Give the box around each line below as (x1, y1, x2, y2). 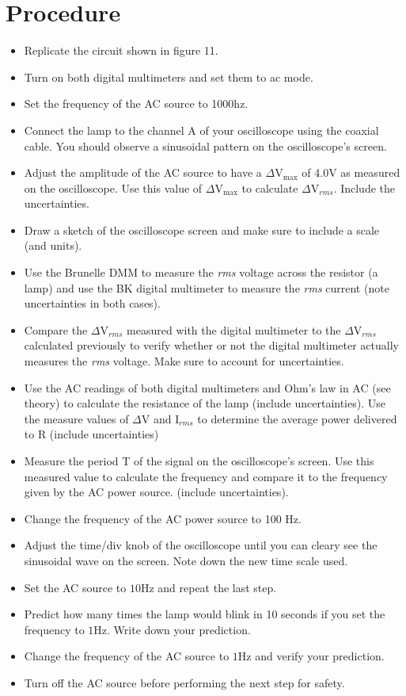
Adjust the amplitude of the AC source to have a (24, 164, 262, 181)
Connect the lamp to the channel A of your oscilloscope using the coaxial (24, 121, 379, 138)
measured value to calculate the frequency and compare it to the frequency (24, 468, 388, 484)
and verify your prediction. (255, 648, 385, 664)
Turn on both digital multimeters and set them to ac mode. (24, 68, 313, 85)
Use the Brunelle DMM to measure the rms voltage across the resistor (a (24, 264, 378, 281)
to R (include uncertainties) (24, 426, 159, 442)
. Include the (333, 179, 396, 196)
